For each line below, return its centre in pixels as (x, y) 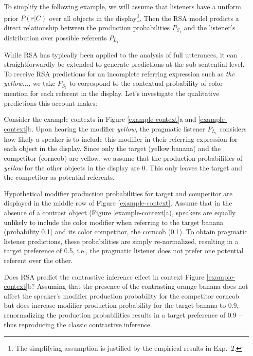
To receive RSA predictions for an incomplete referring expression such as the (119, 73)
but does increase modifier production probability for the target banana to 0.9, (121, 305)
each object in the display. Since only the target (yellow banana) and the (112, 148)
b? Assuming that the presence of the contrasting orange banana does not (138, 286)
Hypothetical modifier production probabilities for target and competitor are (118, 193)
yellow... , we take (30, 83)
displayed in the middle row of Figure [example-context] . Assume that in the (118, 203)
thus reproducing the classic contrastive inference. (78, 324)
